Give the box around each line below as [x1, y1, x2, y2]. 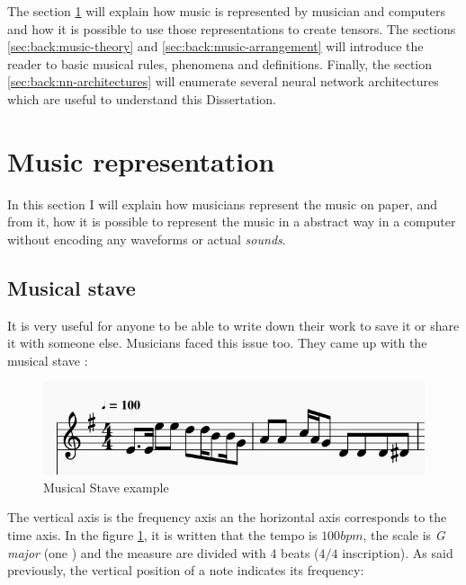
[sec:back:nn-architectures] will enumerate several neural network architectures [7, 72, 439, 91]
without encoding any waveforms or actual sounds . [7, 229, 286, 248]
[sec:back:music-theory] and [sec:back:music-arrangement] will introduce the [7, 37, 424, 56]
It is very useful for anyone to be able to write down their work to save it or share [7, 315, 460, 334]
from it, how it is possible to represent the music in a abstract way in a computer [7, 212, 456, 231]
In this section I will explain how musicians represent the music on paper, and [7, 194, 438, 213]
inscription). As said [342, 543, 453, 562]
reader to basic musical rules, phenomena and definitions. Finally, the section [7, 54, 433, 73]
